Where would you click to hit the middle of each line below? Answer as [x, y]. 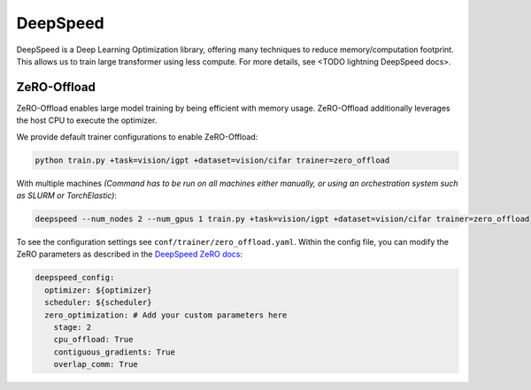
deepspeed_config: [75, 278]
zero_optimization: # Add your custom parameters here [166, 315]
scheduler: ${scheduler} [98, 302]
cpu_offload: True [93, 340]
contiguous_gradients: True [115, 352]
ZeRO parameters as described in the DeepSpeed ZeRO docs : [130, 254]
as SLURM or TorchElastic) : [66, 195]
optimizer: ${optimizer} [98, 290]
